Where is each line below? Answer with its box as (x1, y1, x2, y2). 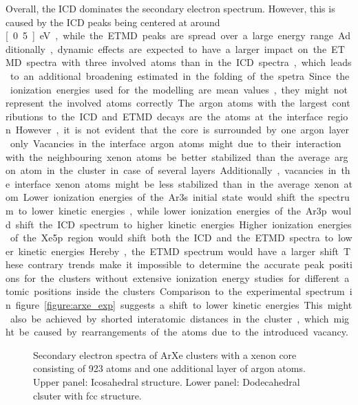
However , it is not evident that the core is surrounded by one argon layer (15, 122, 350, 137)
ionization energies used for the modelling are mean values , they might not (10, 82, 348, 96)
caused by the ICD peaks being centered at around (6, 14, 220, 29)
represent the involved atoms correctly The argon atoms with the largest (6, 96, 328, 110)
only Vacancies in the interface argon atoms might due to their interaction (10, 135, 341, 150)
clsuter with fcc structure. (33, 388, 142, 402)
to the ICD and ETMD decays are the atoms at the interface (48, 109, 323, 123)
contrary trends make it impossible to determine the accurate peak (28, 257, 324, 272)
